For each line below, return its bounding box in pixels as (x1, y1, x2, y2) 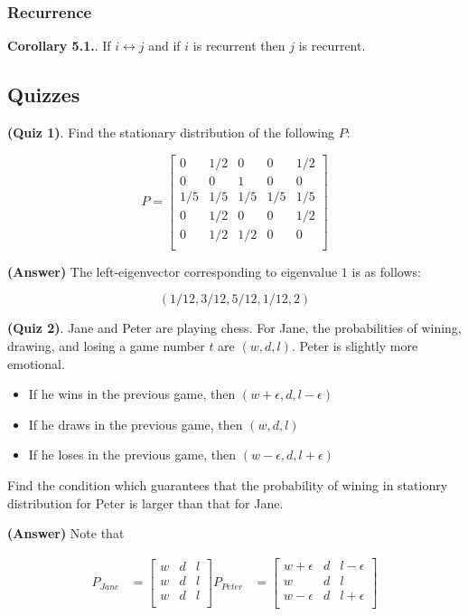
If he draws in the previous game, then (28, 414, 243, 433)
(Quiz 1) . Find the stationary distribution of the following (7, 123, 335, 142)
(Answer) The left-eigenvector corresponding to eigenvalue (7, 261, 338, 280)
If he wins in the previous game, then (28, 384, 236, 403)
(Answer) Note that (7, 524, 125, 543)
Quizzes (7, 81, 80, 109)
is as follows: (351, 261, 421, 280)
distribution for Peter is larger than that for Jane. (7, 493, 284, 512)
